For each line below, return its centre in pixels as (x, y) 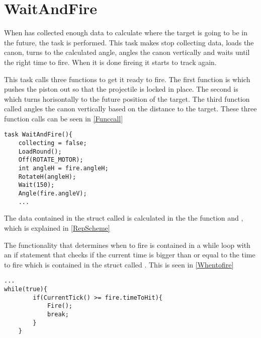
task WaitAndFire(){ (38, 135)
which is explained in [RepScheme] (57, 227)
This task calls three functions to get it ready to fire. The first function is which (127, 79)
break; (58, 314)
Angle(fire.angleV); (53, 194)
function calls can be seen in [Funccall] (64, 118)
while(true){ (26, 289)
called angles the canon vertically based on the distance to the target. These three (130, 109)
